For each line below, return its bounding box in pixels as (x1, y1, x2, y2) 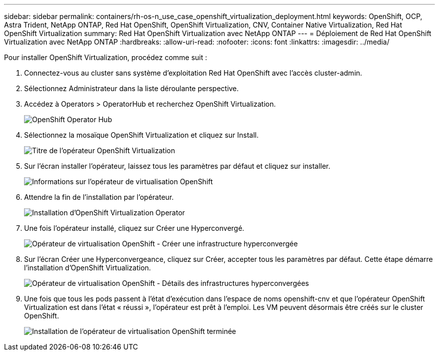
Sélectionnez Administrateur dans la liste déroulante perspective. (24, 84, 239, 93)
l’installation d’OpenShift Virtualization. (24, 263, 151, 272)
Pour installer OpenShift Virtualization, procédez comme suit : (4, 53, 207, 62)
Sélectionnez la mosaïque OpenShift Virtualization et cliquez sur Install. (24, 131, 259, 139)
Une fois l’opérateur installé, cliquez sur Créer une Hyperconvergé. (24, 224, 245, 232)
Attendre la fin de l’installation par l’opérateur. (24, 193, 174, 201)
